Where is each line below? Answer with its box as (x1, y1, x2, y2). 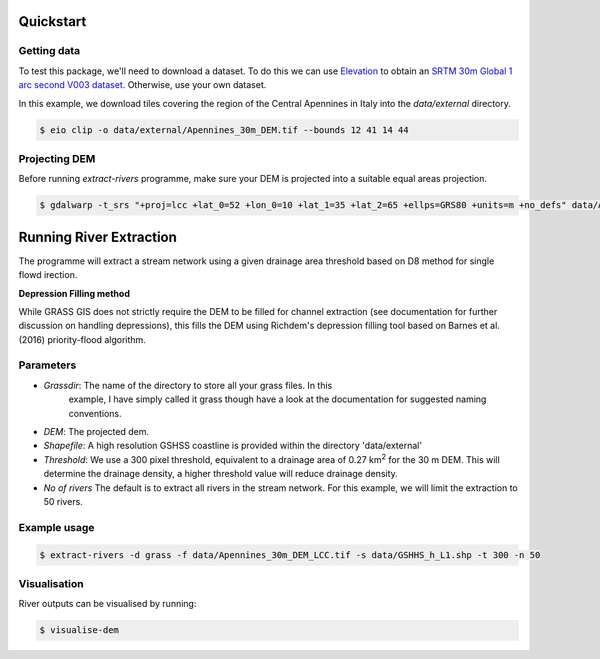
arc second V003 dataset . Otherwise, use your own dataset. (18, 79, 267, 91)
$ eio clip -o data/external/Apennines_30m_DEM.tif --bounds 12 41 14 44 (39, 124, 409, 135)
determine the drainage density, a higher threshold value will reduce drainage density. (43, 468, 399, 480)
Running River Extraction (18, 228, 177, 245)
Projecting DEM (18, 151, 96, 165)
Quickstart (18, 13, 87, 30)
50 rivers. (43, 495, 84, 507)
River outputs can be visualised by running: (18, 598, 197, 610)
